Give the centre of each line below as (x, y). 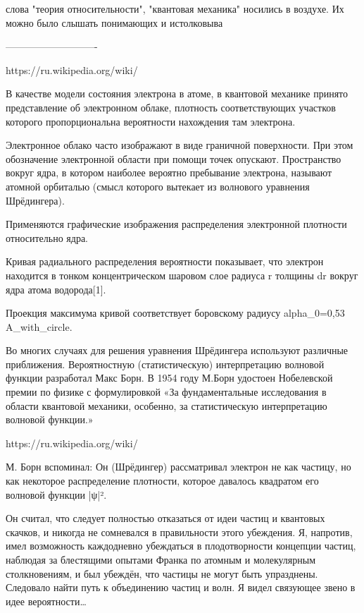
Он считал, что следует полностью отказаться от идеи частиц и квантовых (165, 518)
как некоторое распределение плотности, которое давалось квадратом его (162, 481)
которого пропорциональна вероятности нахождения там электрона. (151, 121)
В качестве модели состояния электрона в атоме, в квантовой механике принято (177, 93)
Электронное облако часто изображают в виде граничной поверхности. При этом (180, 145)
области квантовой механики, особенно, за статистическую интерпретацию (167, 405)
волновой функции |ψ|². (56, 494)
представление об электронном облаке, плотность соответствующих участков (171, 107)
